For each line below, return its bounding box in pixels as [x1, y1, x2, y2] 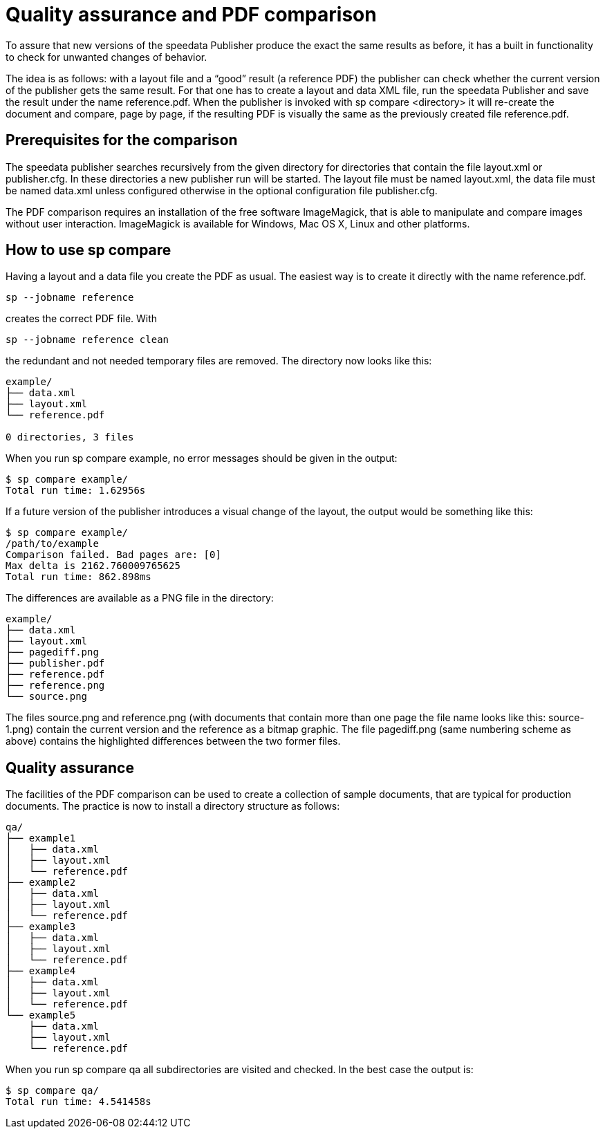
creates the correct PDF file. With [6, 313, 158, 325]
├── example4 [6, 965, 76, 977]
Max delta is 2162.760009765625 [6, 560, 180, 572]
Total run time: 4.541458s [6, 1096, 151, 1108]
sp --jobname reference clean [6, 334, 169, 346]
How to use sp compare [6, 241, 171, 259]
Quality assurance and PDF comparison [6, 3, 377, 26]
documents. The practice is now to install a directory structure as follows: [6, 800, 340, 812]
